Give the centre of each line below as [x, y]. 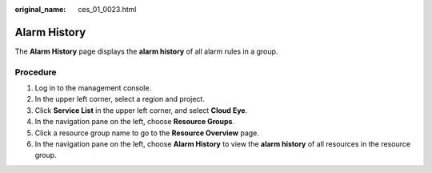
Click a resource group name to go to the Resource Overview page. [147, 133]
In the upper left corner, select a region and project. [120, 99]
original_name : [40, 9]
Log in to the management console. [93, 88]
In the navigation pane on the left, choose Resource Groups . [135, 122]
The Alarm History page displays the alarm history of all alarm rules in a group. [146, 51]
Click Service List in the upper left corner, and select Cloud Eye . [141, 110]
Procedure [36, 72]
